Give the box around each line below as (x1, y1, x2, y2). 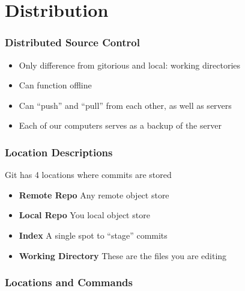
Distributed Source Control (5, 35, 140, 50)
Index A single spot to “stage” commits (19, 228, 168, 241)
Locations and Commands (5, 275, 133, 290)
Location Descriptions (5, 144, 113, 159)
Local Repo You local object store (19, 209, 150, 221)
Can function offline (19, 79, 92, 91)
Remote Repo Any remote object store (19, 188, 169, 201)
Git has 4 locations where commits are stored (5, 168, 172, 181)
